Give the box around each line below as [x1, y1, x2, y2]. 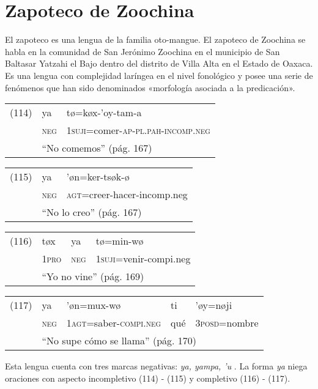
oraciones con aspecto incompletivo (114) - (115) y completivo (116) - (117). [5, 371, 290, 384]
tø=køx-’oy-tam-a [66, 105, 142, 120]
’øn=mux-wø [66, 298, 121, 313]
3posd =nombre [195, 316, 259, 330]
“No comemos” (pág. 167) [42, 141, 152, 155]
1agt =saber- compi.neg [66, 316, 161, 330]
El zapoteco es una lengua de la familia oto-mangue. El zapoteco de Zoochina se [5, 33, 306, 46]
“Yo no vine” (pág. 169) [42, 269, 144, 284]
